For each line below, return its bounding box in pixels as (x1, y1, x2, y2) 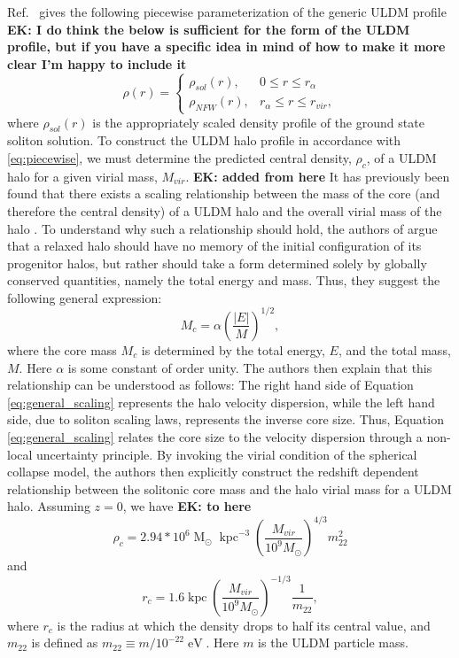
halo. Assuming (7, 497, 90, 515)
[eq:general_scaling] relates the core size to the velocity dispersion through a (7, 427, 423, 445)
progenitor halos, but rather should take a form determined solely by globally (7, 253, 427, 272)
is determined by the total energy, (141, 340, 325, 359)
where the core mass (7, 340, 117, 359)
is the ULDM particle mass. (258, 633, 408, 652)
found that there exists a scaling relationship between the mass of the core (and (7, 184, 440, 203)
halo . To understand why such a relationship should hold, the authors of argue (7, 219, 438, 237)
